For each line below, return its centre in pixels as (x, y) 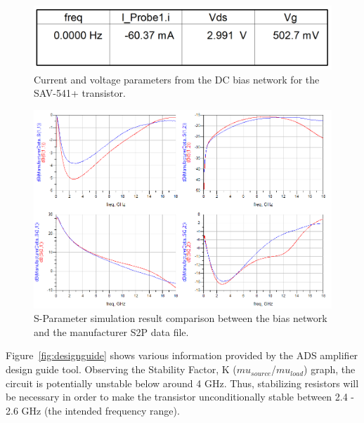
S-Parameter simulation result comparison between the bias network (181, 318)
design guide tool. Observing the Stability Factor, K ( (121, 369)
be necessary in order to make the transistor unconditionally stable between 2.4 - (180, 397)
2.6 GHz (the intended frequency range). (93, 410)
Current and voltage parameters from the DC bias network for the (177, 79)
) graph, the (330, 369)
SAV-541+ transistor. (80, 93)
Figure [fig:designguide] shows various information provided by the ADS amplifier (182, 355)
